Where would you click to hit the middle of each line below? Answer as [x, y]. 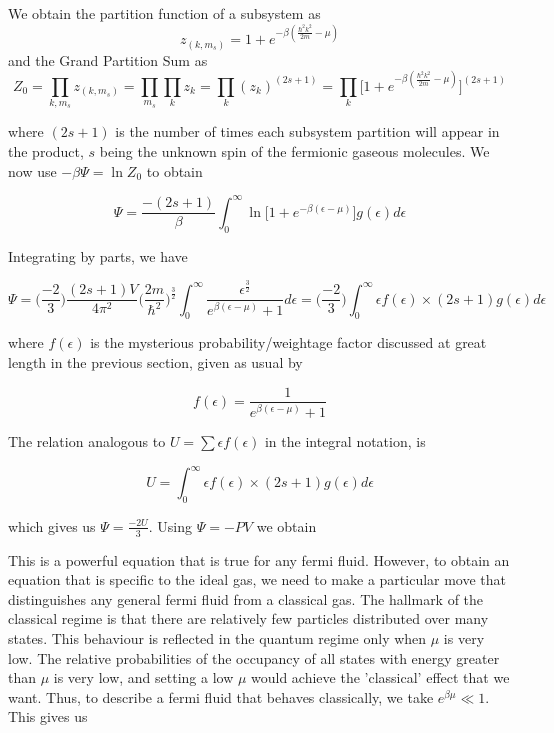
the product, [46, 151]
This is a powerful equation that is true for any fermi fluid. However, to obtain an [259, 559]
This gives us [48, 716]
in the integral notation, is [345, 440]
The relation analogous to [87, 440]
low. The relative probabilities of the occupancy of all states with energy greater [254, 657]
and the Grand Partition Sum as [108, 59]
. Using [170, 525]
